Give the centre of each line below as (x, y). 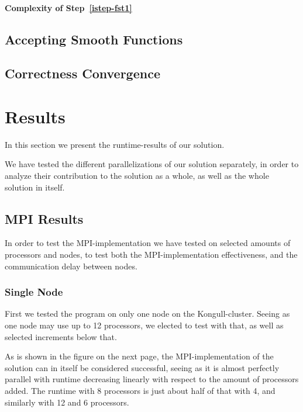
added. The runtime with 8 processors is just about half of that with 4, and (140, 391)
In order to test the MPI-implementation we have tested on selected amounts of (148, 243)
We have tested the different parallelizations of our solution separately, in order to (152, 164)
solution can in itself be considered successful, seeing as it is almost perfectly (142, 367)
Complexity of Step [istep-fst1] (68, 7)
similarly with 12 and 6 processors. (67, 402)
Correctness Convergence (82, 73)
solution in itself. (35, 187)
